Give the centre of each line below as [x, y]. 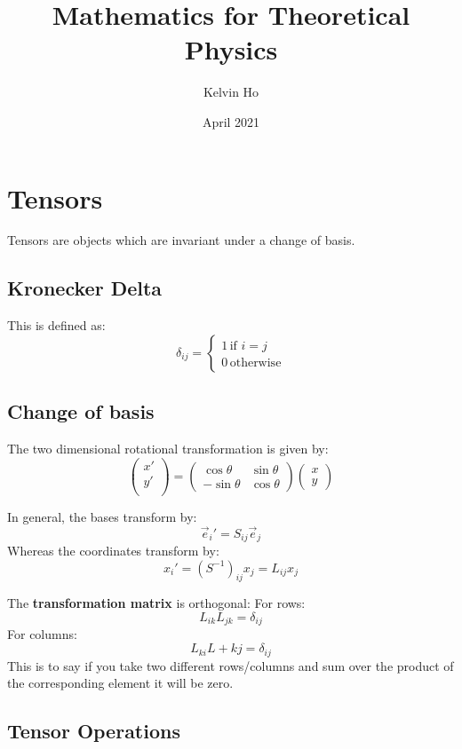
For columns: [42, 634]
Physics [231, 49]
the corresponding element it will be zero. [120, 683]
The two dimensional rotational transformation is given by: [168, 449]
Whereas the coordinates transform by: [113, 551]
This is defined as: [56, 325]
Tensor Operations [94, 731]
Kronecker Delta [85, 288]
